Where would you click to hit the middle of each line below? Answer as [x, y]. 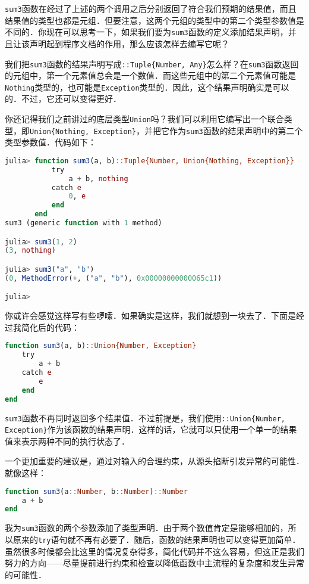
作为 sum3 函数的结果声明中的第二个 [236, 130]
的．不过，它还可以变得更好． [63, 99]
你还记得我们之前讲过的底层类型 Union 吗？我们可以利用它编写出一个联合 [144, 119]
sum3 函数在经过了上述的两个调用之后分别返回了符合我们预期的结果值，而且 [151, 8]
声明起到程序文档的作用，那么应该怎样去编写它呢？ [129, 43]
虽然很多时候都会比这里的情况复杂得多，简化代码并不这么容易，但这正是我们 [154, 551]
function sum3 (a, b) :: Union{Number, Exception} [101, 346]
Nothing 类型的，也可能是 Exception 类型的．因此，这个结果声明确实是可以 [147, 87]
